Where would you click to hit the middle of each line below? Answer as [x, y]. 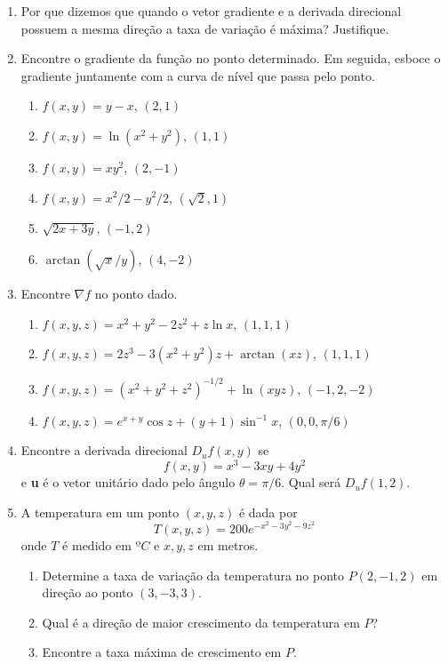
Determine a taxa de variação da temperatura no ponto [193, 575]
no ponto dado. [136, 294]
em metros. [228, 544]
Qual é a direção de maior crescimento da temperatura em [201, 622]
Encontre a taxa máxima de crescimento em [162, 652]
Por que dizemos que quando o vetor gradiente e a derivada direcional [211, 11]
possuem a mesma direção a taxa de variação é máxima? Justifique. [205, 28]
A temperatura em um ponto [100, 512]
